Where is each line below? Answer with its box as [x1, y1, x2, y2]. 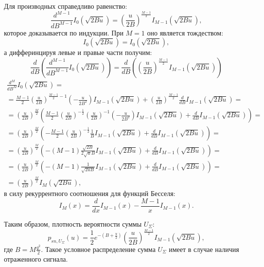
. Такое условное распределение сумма [41, 244, 156, 254]
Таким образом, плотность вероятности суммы [4, 218, 142, 229]
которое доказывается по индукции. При [4, 27, 123, 37]
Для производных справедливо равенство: [4, 1, 127, 11]
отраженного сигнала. [4, 253, 68, 264]
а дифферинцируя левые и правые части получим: [4, 47, 152, 57]
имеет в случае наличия [169, 244, 239, 254]
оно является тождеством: [147, 27, 224, 37]
